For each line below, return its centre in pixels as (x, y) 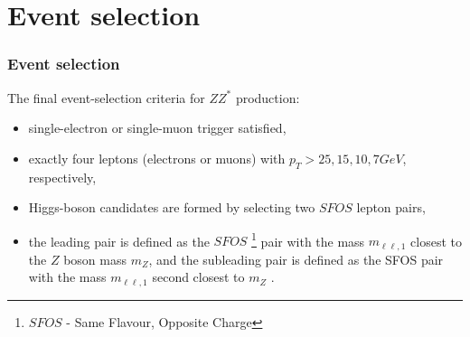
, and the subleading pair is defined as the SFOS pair (296, 259)
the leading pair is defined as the (119, 241)
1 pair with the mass (308, 239)
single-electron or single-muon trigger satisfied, (157, 128)
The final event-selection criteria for (106, 97)
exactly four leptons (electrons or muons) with (157, 158)
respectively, (62, 177)
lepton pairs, (391, 207)
